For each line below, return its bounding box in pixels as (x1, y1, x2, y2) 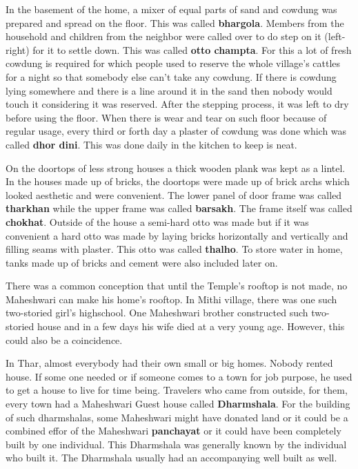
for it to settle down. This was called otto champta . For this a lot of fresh (32, 42, 352, 57)
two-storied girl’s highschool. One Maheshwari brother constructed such (6, 305, 308, 320)
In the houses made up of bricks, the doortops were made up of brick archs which (6, 174, 350, 189)
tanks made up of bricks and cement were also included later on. (6, 255, 278, 269)
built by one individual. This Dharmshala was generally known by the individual (6, 437, 347, 451)
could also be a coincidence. (6, 332, 123, 347)
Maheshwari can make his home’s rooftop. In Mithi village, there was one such (6, 291, 337, 306)
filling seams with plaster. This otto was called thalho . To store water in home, (6, 242, 343, 256)
